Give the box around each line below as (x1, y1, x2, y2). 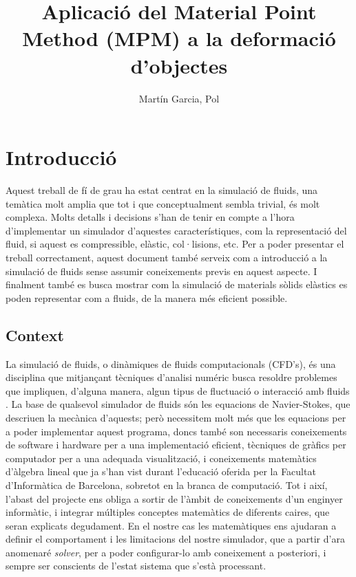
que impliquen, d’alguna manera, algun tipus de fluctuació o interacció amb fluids (6, 383, 350, 398)
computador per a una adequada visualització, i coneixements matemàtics (6, 450, 317, 465)
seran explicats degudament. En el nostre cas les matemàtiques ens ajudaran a (6, 518, 337, 532)
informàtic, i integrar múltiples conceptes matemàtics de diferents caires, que (6, 505, 330, 519)
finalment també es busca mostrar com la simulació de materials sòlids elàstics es (6, 277, 348, 292)
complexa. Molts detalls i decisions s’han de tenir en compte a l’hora (6, 210, 295, 224)
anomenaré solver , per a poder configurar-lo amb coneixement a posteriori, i (6, 545, 326, 559)
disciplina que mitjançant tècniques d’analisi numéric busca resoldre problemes (6, 370, 337, 384)
